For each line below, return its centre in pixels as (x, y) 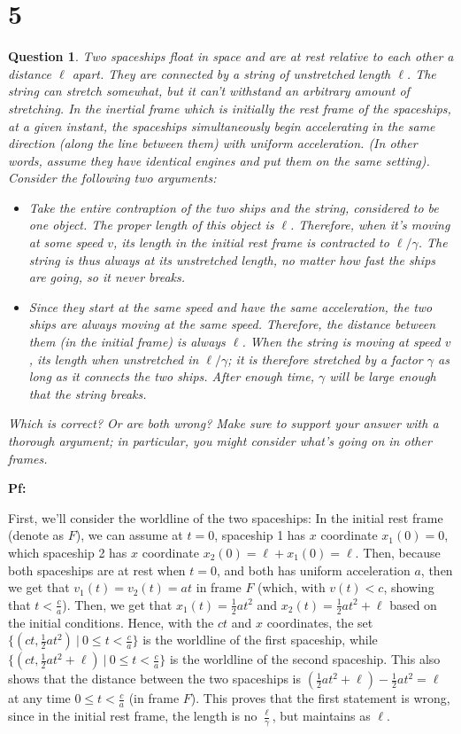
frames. (28, 458)
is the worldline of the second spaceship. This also (305, 659)
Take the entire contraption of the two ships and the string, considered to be (234, 207)
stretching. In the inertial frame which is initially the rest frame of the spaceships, (230, 108)
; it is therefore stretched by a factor (325, 359)
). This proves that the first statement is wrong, (320, 698)
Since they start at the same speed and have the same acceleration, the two (230, 306)
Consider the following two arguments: (112, 178)
